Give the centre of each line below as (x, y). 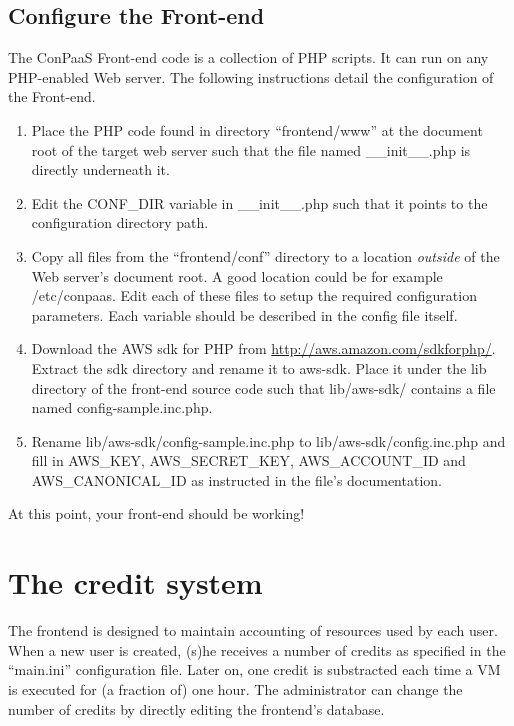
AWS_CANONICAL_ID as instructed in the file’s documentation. (236, 479)
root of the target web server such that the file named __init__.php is (251, 149)
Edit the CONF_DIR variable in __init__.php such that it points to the (259, 202)
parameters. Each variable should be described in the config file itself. (244, 314)
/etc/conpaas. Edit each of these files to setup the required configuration (254, 295)
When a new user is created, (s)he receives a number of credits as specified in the (257, 649)
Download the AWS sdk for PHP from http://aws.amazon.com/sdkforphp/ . (263, 348)
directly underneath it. (100, 169)
